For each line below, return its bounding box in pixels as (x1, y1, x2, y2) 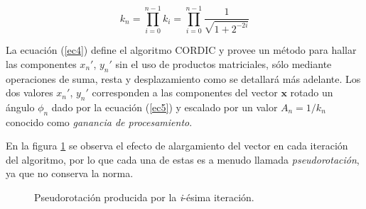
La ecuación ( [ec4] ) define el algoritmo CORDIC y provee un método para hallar (6, 43, 357, 57)
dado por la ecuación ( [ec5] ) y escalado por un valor (51, 99, 278, 114)
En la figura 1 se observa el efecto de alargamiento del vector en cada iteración (6, 138, 348, 153)
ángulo (6, 99, 35, 114)
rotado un (290, 85, 333, 100)
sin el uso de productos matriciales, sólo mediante (115, 56, 332, 71)
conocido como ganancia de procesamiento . (6, 114, 193, 129)
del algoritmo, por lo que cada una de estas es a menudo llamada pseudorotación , (6, 152, 360, 166)
